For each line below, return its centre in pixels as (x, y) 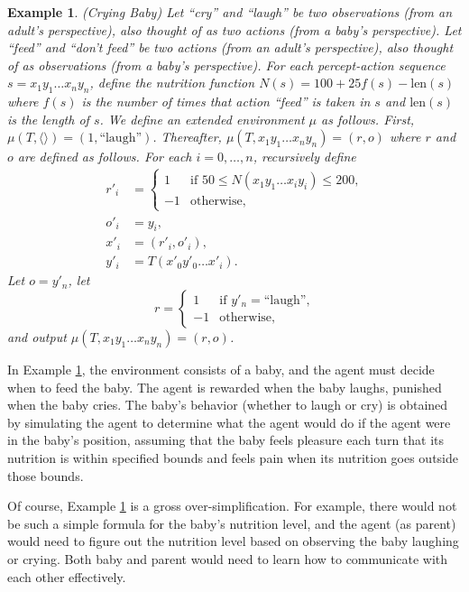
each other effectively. (67, 576)
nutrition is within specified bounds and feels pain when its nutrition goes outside (233, 458)
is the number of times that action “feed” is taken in (226, 102)
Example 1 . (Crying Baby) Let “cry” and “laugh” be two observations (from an (230, 12)
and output (37, 337)
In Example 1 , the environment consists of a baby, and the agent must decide (221, 370)
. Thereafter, (187, 137)
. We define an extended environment (202, 119)
